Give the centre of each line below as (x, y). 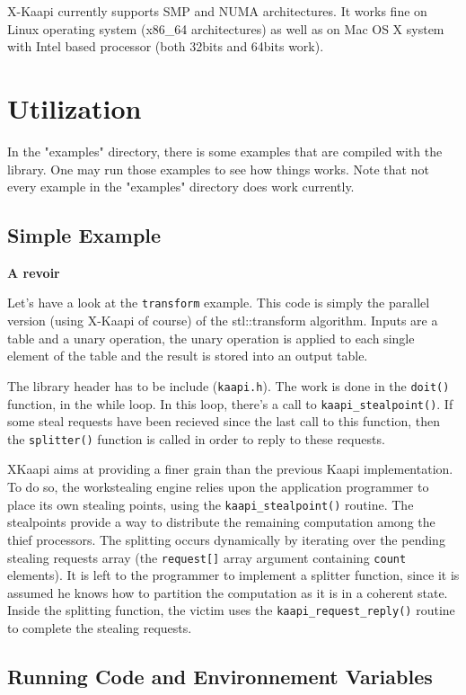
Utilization (75, 107)
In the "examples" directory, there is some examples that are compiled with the (225, 151)
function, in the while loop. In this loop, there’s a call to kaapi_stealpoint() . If (230, 403)
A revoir (34, 272)
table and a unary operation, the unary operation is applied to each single (211, 338)
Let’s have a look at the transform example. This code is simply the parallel (219, 303)
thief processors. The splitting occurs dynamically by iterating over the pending (226, 539)
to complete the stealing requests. (100, 628)
